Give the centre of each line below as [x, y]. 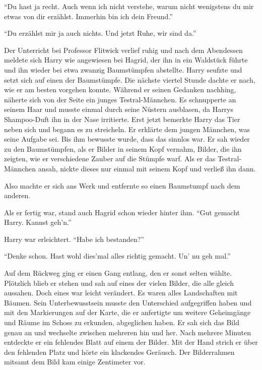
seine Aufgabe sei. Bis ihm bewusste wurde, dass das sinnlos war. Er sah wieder [127, 139]
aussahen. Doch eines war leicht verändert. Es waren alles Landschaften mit [121, 293]
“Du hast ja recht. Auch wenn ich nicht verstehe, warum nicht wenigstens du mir [129, 6]
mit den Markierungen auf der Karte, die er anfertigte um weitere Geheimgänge [127, 312]
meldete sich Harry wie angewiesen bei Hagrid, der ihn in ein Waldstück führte [126, 60]
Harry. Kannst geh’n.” [38, 222]
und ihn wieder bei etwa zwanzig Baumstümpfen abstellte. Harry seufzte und [123, 69]
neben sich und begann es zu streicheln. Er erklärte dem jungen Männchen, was [127, 129]
